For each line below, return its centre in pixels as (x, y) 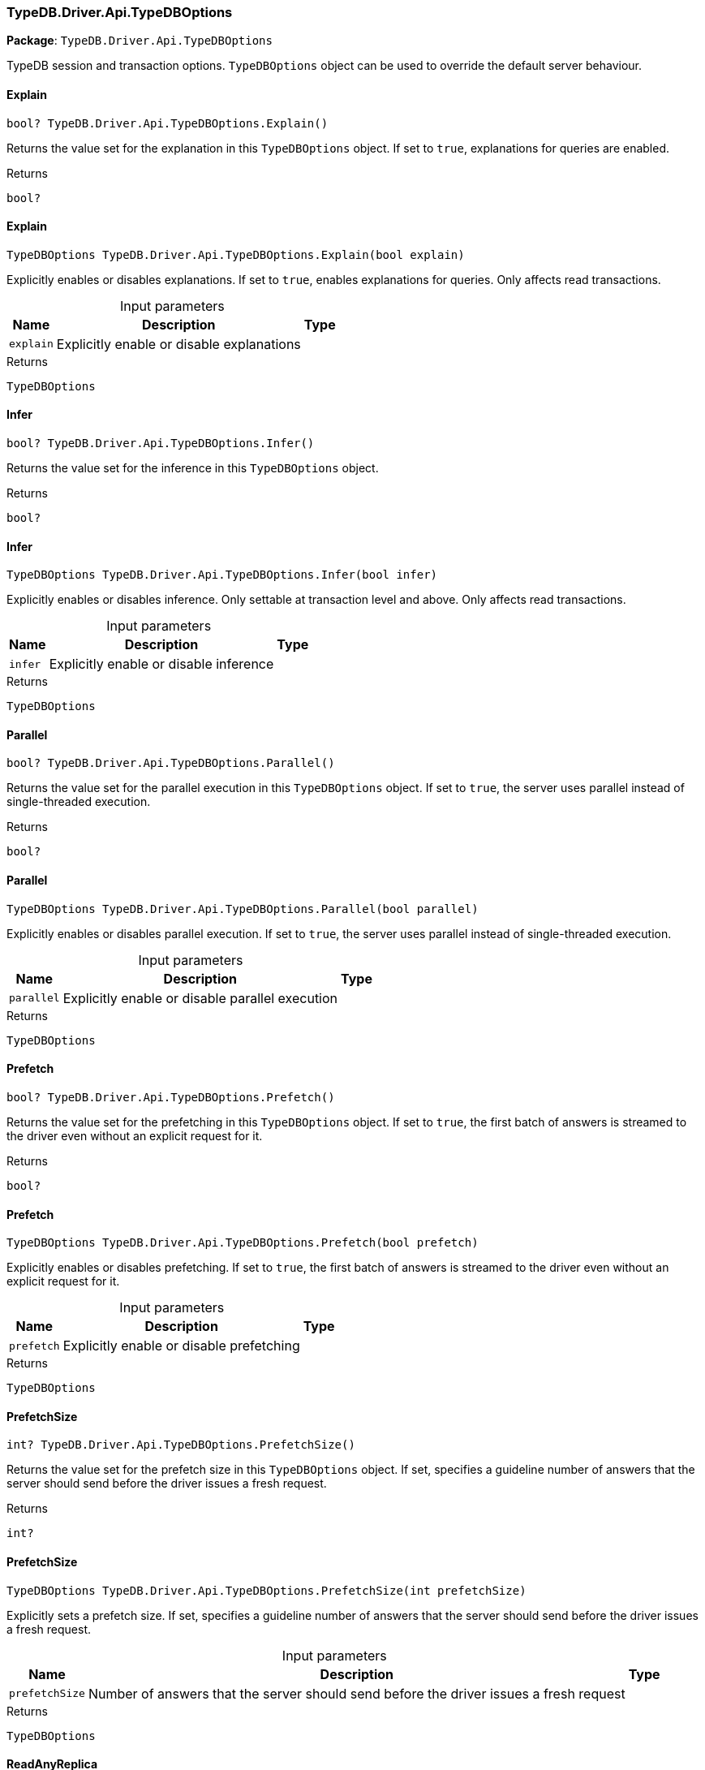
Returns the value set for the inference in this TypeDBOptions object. (193, 468)
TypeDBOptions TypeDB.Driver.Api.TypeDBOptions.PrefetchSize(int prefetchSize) (267, 1590)
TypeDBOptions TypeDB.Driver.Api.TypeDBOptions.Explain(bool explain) (236, 254)
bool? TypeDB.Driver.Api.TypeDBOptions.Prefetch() (171, 1097)
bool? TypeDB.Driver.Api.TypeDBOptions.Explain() (168, 123)
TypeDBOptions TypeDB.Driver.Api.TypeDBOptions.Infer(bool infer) (222, 575)
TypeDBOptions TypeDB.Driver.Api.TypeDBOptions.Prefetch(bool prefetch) (243, 1243)
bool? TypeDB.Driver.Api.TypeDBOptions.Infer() (161, 444)
